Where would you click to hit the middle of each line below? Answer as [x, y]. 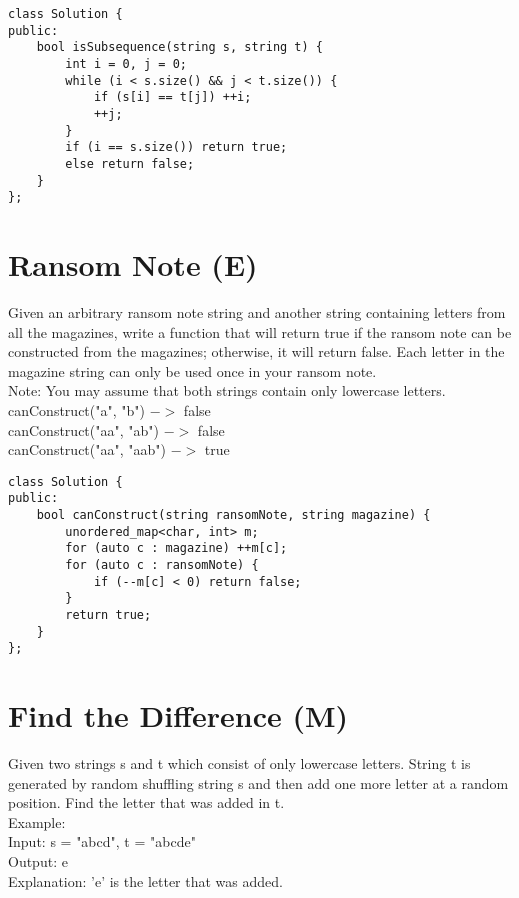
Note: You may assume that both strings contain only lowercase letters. [227, 390]
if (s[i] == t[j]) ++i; [172, 97]
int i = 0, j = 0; [126, 63]
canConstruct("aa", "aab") [87, 449]
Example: [37, 821]
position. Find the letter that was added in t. [146, 802]
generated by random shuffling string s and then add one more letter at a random [258, 782]
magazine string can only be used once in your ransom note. [192, 370]
